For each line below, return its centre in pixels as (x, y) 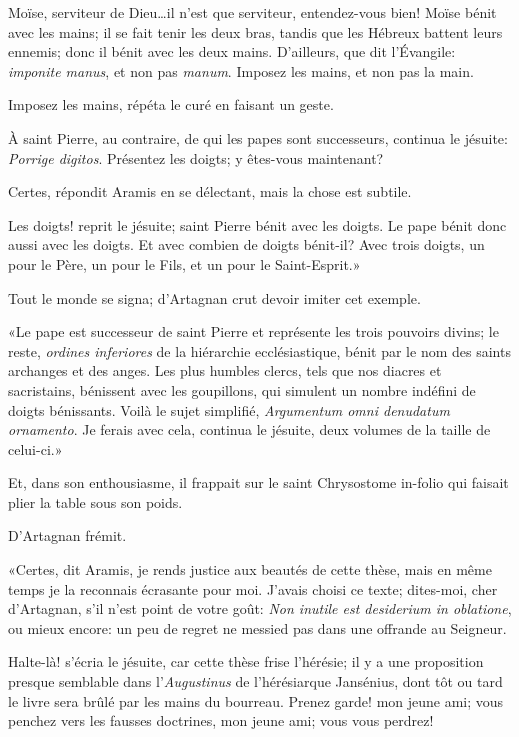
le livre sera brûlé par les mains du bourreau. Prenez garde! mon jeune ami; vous (256, 700)
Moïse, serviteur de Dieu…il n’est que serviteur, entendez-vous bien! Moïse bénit (252, 12)
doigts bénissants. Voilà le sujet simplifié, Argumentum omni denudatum (229, 409)
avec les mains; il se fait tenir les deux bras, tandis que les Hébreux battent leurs (255, 31)
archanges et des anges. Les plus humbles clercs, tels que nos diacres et (225, 370)
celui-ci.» (35, 448)
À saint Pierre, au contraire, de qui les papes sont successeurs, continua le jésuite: (258, 137)
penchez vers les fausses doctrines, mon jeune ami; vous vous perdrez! (221, 720)
